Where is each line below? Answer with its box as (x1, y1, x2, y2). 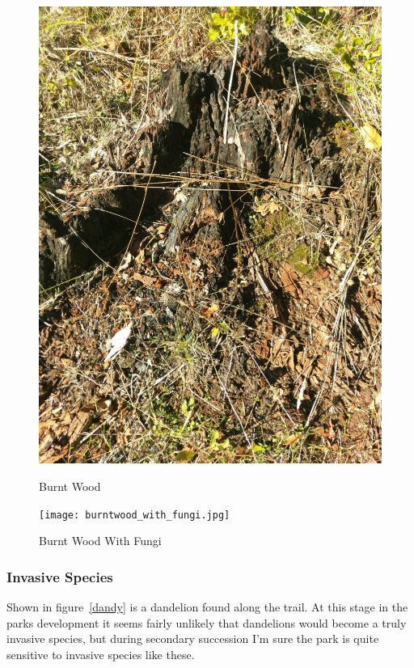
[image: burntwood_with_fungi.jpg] (39, 509, 230, 521)
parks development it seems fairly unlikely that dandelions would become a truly (6, 614, 407, 631)
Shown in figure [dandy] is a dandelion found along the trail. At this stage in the (6, 598, 408, 615)
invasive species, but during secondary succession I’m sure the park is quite (6, 630, 379, 647)
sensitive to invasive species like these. (6, 645, 195, 662)
